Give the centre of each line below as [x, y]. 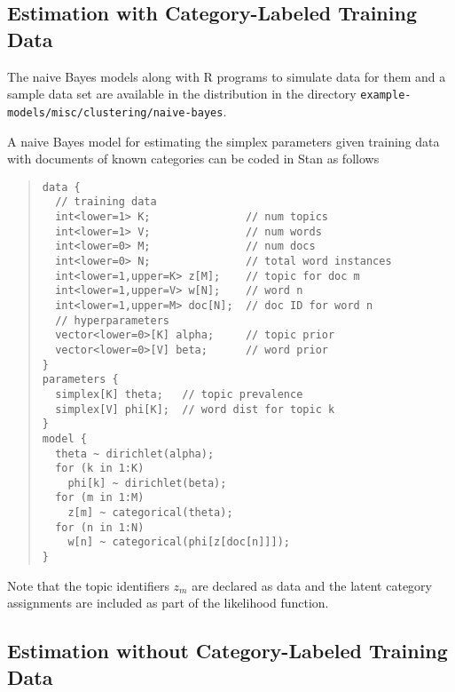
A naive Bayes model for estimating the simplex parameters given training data [224, 141]
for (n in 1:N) [100, 527]
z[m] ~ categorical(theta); [150, 513]
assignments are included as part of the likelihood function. [168, 603]
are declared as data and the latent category [312, 585]
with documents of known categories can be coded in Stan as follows [193, 159]
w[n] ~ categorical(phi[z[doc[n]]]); [179, 542]
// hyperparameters [112, 320]
